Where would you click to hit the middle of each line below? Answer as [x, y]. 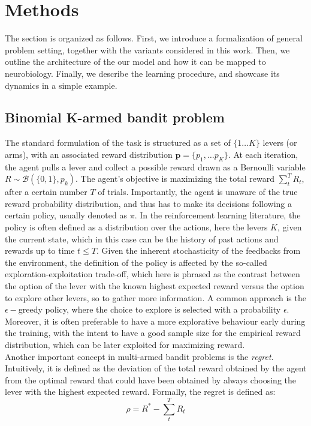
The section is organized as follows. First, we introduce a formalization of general [154, 38]
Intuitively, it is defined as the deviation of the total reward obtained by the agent [156, 368]
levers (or [280, 142]
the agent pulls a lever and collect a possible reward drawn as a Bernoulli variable [155, 166]
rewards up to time [40, 250]
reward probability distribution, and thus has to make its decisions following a [148, 203]
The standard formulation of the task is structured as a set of [118, 142]
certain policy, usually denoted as [66, 215]
